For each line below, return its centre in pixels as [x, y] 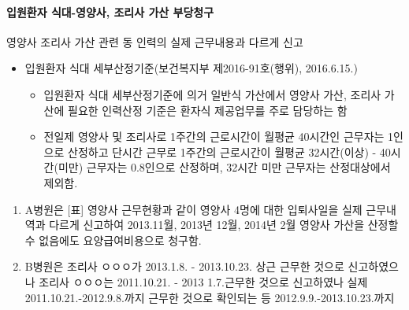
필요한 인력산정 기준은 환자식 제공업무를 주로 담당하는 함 [208, 110]
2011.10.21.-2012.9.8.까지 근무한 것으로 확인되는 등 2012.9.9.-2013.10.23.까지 [210, 297]
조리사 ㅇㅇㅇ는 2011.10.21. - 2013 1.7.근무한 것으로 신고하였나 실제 [203, 281]
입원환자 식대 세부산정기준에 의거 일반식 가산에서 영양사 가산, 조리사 [212, 94]
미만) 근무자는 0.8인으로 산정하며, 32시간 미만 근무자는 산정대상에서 [224, 167]
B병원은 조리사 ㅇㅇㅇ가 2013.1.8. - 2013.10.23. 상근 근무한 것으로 [184, 266]
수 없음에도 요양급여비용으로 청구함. [113, 240]
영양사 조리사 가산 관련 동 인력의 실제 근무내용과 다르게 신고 [155, 41]
